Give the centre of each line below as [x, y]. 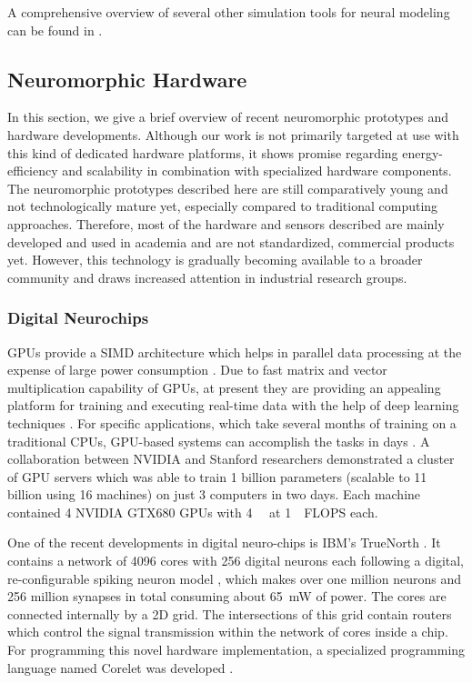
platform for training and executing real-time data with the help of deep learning [233, 405]
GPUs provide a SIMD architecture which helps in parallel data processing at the [235, 352]
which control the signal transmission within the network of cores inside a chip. [228, 632]
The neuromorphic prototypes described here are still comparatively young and [228, 188]
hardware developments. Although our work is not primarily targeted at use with [233, 134]
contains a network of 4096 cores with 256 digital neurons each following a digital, [236, 561]
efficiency [33, 171]
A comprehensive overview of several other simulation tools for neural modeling [229, 12]
